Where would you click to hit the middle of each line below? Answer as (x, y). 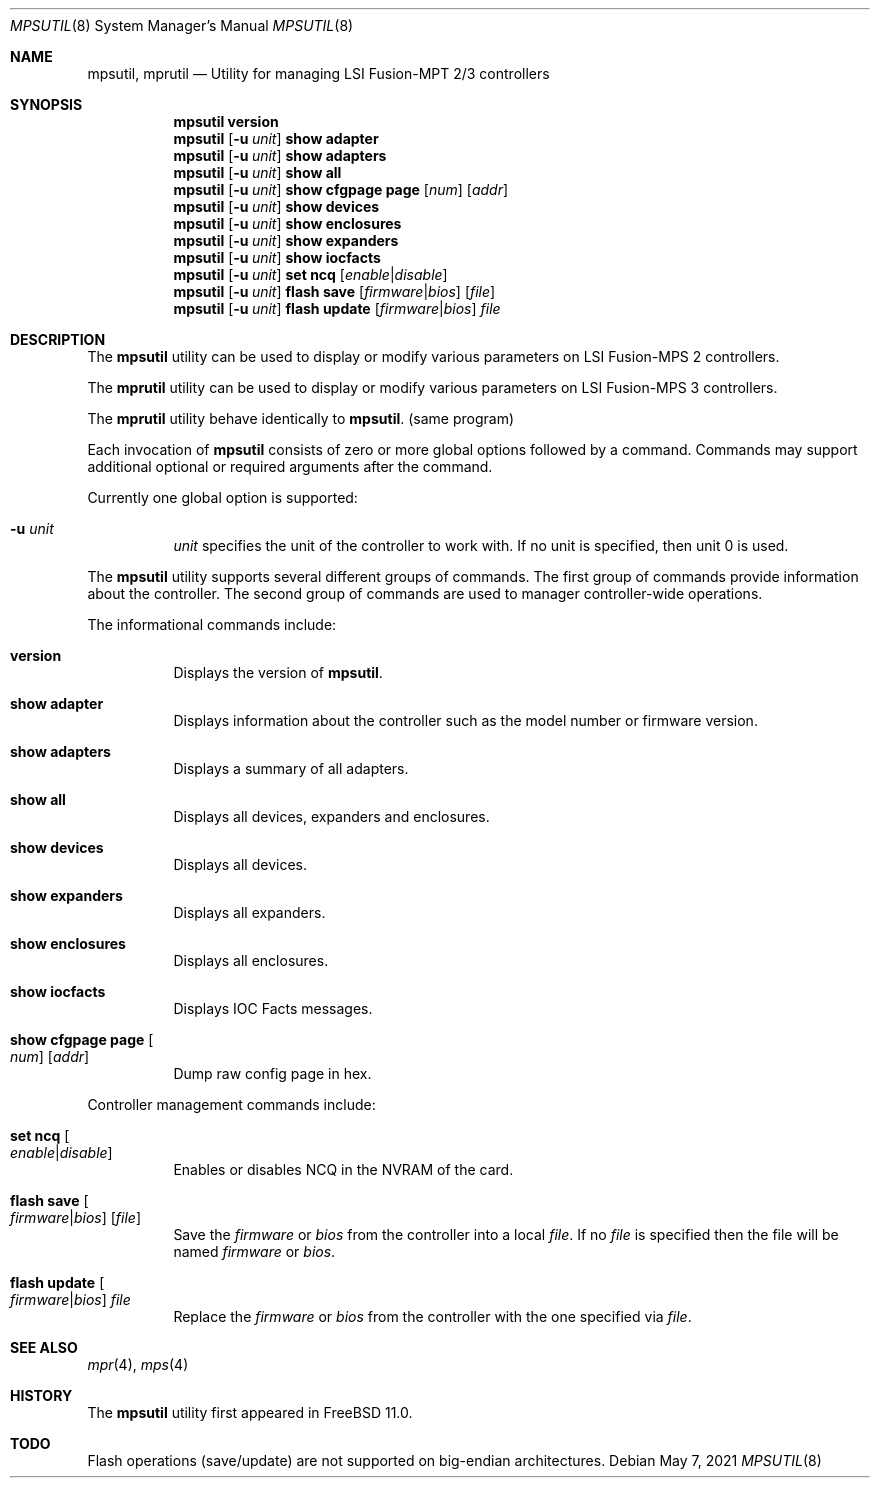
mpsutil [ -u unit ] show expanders (286, 240)
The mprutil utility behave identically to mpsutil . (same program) (301, 418)
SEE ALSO (44, 1347)
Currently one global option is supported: (222, 497)
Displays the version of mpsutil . (278, 672)
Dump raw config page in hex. (272, 1073)
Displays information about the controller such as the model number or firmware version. (465, 720)
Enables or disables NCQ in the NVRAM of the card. (343, 1169)
